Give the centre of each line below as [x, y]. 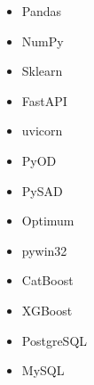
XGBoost [47, 310]
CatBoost [47, 280]
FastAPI [44, 100]
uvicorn [42, 131]
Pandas [42, 11]
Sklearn [42, 71]
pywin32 [44, 250]
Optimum [48, 221]
